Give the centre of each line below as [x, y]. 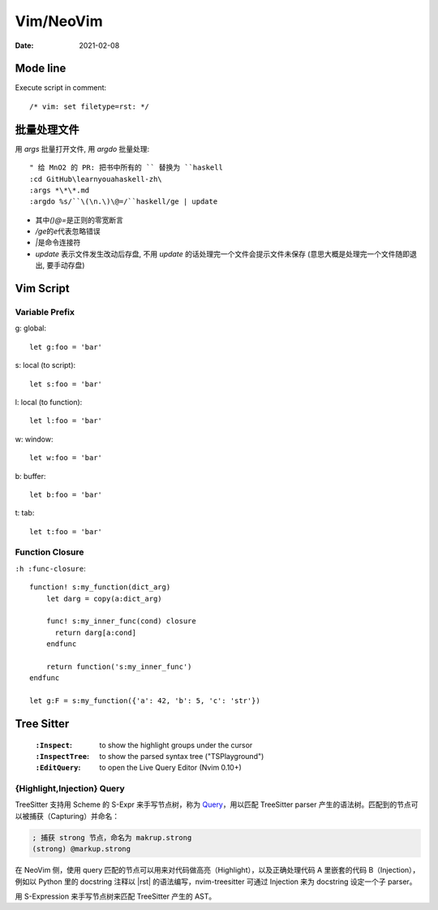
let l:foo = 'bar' [66, 421]
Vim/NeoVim [59, 21]
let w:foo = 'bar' [66, 458]
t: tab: [25, 513]
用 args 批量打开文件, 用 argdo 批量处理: [82, 149]
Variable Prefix [45, 313]
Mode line [41, 69]
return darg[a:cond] [96, 632]
